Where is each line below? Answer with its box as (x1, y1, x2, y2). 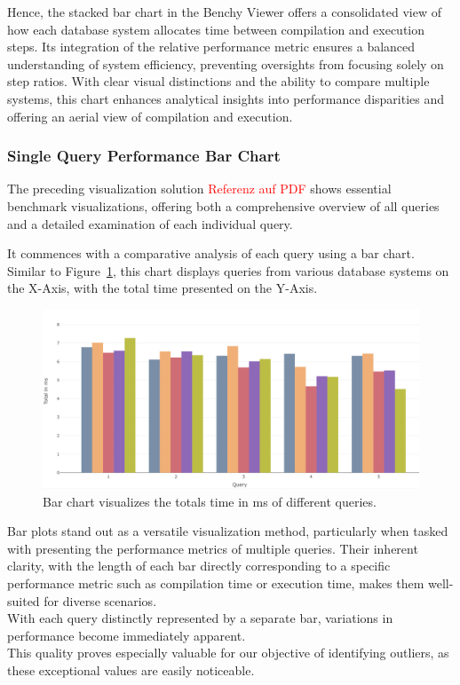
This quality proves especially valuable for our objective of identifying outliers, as (7, 643, 449, 662)
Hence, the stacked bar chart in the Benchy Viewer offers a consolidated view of (7, 3, 441, 20)
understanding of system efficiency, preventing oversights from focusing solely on (7, 54, 444, 73)
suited (7, 591, 40, 610)
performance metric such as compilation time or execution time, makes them (7, 573, 424, 592)
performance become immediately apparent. (7, 626, 246, 644)
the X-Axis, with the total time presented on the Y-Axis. (7, 279, 318, 297)
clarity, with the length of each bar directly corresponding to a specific (7, 556, 391, 575)
